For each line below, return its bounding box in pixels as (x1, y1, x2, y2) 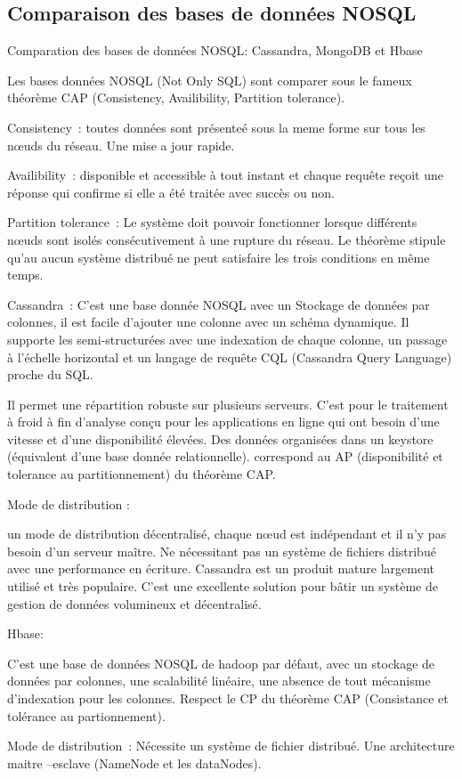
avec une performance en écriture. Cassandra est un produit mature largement (7, 559, 435, 578)
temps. (7, 265, 44, 284)
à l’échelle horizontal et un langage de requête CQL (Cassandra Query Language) (7, 347, 452, 366)
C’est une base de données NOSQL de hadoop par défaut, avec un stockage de (7, 653, 435, 672)
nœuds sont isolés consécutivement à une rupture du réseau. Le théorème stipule (7, 230, 446, 248)
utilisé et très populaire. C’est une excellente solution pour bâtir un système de (7, 577, 438, 596)
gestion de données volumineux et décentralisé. (7, 594, 262, 613)
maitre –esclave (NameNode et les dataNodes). (7, 753, 262, 772)
